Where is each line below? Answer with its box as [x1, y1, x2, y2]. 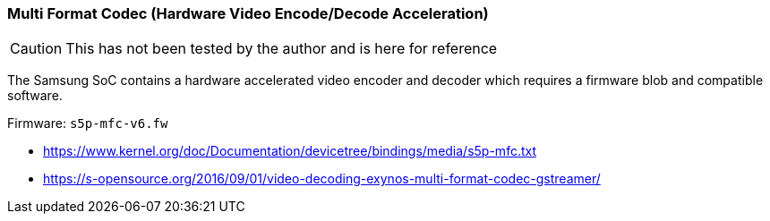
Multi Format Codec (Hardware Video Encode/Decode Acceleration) [7, 4, 489, 22]
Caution [10, 39, 63, 58]
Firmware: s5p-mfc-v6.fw [7, 115, 168, 132]
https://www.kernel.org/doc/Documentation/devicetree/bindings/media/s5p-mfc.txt [43, 143, 537, 159]
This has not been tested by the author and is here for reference [65, 39, 498, 58]
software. [7, 88, 63, 104]
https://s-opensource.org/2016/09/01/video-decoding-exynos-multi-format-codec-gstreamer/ [43, 171, 601, 187]
